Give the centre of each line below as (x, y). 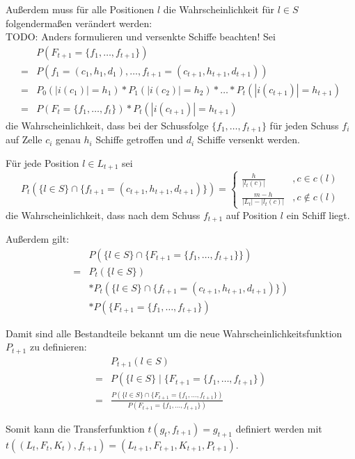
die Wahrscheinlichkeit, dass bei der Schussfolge (107, 125)
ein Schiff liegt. (318, 215)
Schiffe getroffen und (140, 139)
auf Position (252, 215)
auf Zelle (24, 139)
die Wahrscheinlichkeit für (219, 9)
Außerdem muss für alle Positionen (80, 9)
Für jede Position (42, 162)
